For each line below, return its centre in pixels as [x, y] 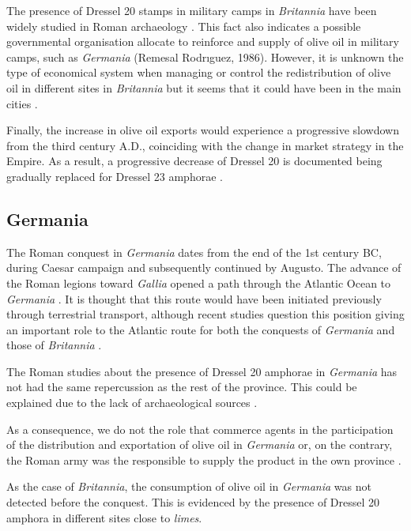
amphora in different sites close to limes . [104, 517]
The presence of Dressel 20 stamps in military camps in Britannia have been [192, 10]
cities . [22, 103]
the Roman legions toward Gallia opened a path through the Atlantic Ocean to [199, 282]
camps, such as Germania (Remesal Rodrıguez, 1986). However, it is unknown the [205, 56]
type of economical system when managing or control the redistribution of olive [199, 72]
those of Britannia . [54, 345]
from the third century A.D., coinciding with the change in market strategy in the [205, 145]
